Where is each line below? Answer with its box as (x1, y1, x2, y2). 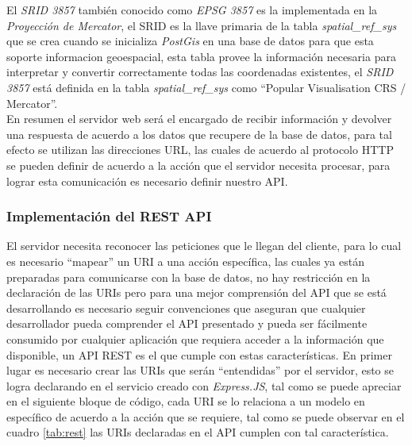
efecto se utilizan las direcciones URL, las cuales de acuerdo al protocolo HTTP (6, 141, 394, 158)
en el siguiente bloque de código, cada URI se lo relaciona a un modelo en (6, 393, 365, 409)
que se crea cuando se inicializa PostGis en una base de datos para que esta (6, 33, 374, 49)
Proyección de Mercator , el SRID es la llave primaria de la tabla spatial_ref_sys (6, 17, 397, 33)
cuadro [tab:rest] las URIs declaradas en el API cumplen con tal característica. (6, 424, 389, 440)
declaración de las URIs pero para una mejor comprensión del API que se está (6, 284, 387, 301)
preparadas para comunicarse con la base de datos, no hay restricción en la (6, 268, 371, 285)
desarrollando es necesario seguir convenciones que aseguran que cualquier (6, 299, 366, 316)
